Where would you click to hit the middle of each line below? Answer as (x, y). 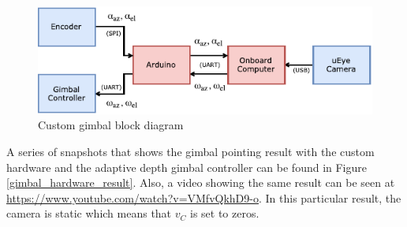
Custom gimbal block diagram (111, 125)
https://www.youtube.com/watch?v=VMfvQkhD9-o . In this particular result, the (204, 197)
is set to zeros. (224, 213)
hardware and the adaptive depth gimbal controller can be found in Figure (187, 167)
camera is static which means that (89, 213)
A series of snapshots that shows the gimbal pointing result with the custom (190, 151)
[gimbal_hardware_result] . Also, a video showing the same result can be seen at (201, 182)
